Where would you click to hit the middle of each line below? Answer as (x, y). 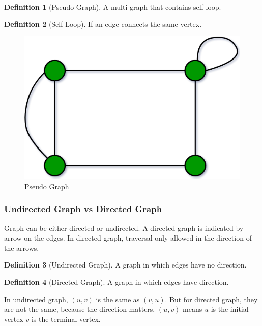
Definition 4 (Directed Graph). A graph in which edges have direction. (117, 282)
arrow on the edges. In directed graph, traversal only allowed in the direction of (128, 238)
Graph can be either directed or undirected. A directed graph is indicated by (124, 228)
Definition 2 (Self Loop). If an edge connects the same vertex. (103, 24)
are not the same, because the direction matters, (80, 309)
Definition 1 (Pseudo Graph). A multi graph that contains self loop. (113, 7)
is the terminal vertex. (66, 319)
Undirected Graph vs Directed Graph (83, 209)
